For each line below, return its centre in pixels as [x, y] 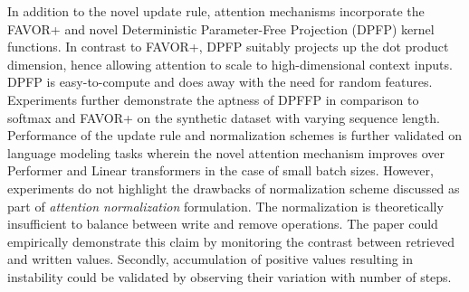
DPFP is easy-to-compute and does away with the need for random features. [220, 82]
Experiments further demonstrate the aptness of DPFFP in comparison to [213, 99]
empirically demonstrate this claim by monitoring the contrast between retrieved [231, 241]
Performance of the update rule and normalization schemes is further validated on [234, 135]
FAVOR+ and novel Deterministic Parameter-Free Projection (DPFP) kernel [221, 28]
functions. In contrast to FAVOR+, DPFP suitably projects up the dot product [228, 47]
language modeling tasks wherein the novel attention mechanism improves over [226, 152]
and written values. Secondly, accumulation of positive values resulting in [211, 259]
